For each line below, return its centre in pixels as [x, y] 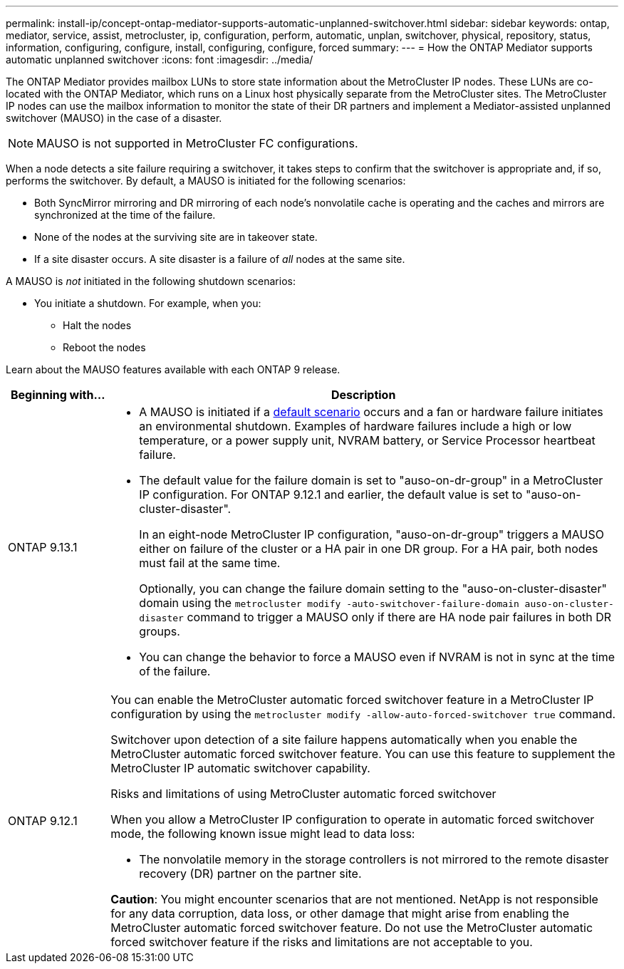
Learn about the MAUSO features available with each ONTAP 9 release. [173, 369]
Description [363, 395]
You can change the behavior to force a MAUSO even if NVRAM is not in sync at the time [377, 657]
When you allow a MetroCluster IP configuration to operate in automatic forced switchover [353, 819]
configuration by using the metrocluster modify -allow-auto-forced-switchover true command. [363, 714]
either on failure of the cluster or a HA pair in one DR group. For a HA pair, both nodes [369, 549]
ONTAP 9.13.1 [43, 547]
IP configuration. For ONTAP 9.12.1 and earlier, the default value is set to [331, 494]
